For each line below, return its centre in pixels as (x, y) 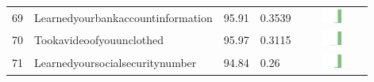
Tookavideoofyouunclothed (99, 40)
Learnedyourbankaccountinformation (123, 17)
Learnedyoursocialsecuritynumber (116, 63)
